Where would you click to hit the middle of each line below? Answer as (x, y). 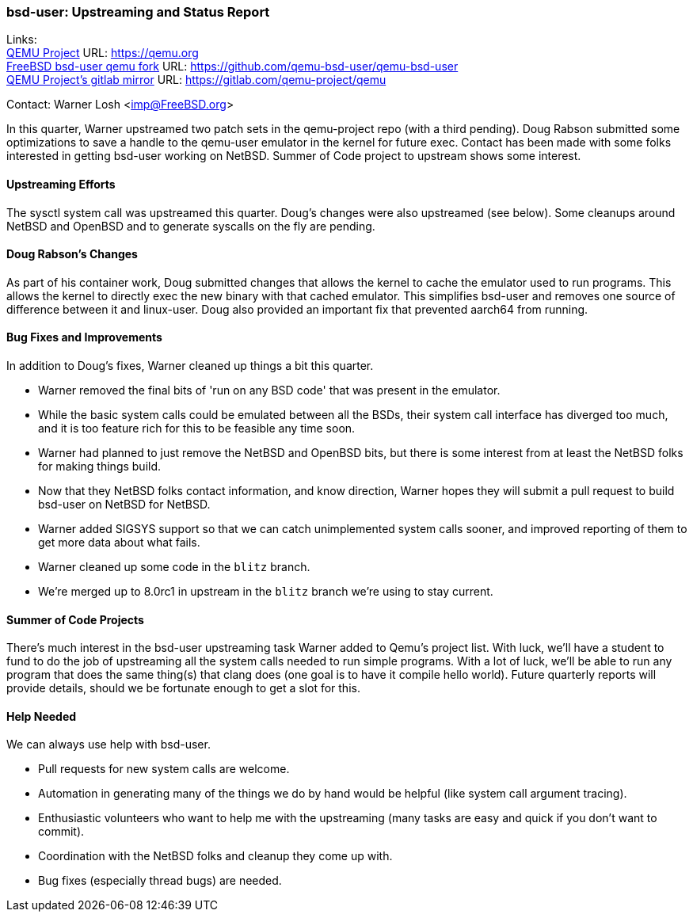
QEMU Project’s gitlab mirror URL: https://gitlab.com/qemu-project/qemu (196, 80)
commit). (61, 832)
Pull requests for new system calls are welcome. (164, 769)
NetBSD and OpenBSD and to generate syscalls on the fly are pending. (191, 226)
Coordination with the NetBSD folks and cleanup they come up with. (215, 856)
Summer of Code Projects (75, 619)
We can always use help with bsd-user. (109, 745)
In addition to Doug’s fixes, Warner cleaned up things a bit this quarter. (190, 366)
